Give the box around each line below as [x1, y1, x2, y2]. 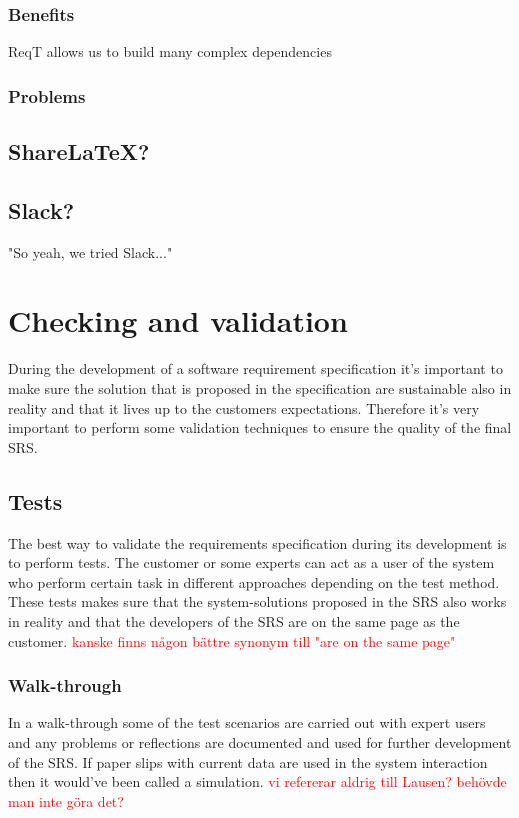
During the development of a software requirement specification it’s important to [8, 358, 503, 379]
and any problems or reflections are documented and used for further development [8, 731, 512, 752]
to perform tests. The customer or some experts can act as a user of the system [8, 552, 495, 573]
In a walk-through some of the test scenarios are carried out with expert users [8, 712, 486, 733]
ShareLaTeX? [8, 136, 150, 167]
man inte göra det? [8, 790, 124, 811]
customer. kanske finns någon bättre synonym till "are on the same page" [8, 630, 456, 651]
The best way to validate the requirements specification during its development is [8, 532, 507, 553]
